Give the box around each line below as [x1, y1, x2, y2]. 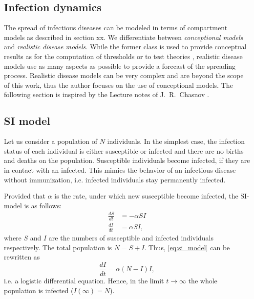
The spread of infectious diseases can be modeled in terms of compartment [4, 22, 228, 33]
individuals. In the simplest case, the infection [107, 136, 245, 146]
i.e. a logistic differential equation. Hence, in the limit [4, 275, 164, 285]
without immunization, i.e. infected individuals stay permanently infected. [4, 174, 226, 184]
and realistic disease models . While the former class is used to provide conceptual [4, 41, 247, 52]
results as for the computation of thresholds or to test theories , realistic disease [4, 51, 243, 61]
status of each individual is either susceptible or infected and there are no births [4, 145, 244, 156]
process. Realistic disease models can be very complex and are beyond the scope [4, 70, 244, 80]
